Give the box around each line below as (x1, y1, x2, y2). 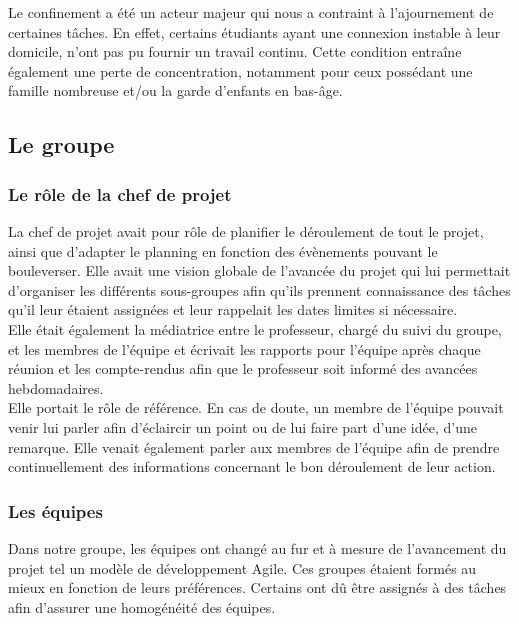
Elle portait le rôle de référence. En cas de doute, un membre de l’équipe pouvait (8, 397, 504, 418)
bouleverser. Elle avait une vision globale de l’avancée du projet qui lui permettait (8, 260, 511, 281)
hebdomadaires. (8, 377, 104, 398)
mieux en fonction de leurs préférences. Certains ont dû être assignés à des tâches (8, 577, 507, 598)
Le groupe (8, 129, 115, 160)
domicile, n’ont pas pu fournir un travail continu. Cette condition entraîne (8, 41, 462, 62)
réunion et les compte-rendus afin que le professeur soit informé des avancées (8, 358, 478, 379)
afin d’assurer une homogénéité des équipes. (8, 596, 276, 617)
